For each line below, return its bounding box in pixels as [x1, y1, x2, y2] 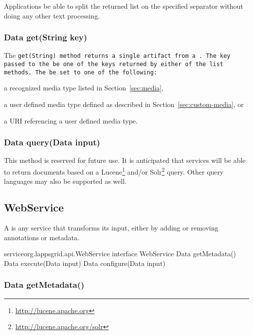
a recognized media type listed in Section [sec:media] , [4, 83, 164, 93]
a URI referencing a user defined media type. [4, 115, 138, 125]
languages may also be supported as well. [4, 176, 126, 186]
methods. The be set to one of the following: [4, 69, 157, 76]
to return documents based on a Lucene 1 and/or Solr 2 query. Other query [4, 165, 224, 176]
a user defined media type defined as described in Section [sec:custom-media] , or [4, 99, 244, 109]
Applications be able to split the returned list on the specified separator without [4, 1, 243, 11]
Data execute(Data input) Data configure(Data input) [4, 258, 165, 268]
